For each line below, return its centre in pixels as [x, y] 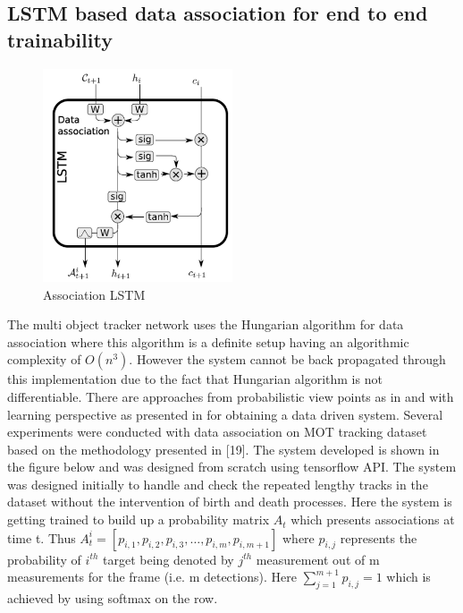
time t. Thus [42, 537]
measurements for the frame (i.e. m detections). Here [152, 577]
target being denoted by [168, 559]
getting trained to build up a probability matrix [139, 519]
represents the [379, 537]
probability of [44, 559]
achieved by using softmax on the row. [113, 598]
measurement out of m [318, 559]
